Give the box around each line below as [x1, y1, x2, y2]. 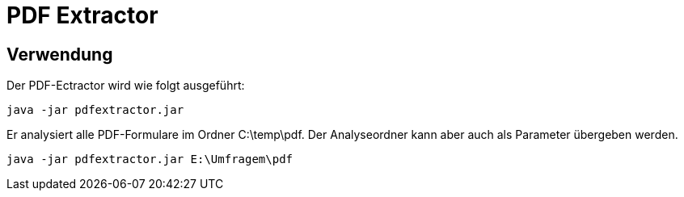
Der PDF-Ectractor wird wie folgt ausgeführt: [6, 78, 245, 93]
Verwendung [6, 44, 113, 65]
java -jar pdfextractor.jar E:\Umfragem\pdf [6, 153, 293, 166]
